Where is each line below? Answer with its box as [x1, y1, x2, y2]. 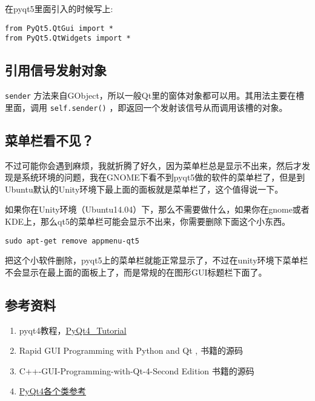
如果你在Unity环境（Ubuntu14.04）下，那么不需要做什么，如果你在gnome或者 [5, 203, 310, 216]
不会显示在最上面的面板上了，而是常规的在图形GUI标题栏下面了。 [5, 265, 267, 278]
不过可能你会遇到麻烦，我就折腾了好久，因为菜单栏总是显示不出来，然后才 [5, 159, 302, 171]
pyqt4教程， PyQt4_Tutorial [19, 323, 127, 336]
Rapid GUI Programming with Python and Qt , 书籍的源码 [19, 344, 243, 357]
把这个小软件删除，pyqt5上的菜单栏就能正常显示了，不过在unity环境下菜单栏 [5, 254, 308, 267]
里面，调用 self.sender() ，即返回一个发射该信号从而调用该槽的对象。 [5, 101, 288, 113]
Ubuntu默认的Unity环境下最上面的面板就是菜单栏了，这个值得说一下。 [5, 182, 283, 195]
